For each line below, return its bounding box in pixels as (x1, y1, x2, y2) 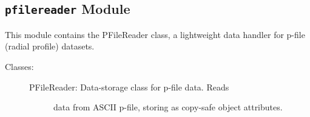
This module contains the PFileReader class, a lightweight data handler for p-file (5, 28, 305, 40)
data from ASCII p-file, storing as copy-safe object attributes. (53, 101, 283, 113)
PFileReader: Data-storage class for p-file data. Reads (29, 80, 229, 93)
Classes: (5, 60, 34, 72)
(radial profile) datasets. (5, 40, 95, 52)
